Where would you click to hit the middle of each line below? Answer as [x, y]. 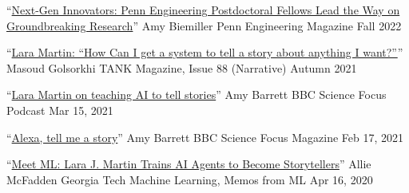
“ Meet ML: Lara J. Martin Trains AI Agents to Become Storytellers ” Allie [189, 164]
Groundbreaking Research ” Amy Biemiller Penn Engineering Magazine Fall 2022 [204, 25]
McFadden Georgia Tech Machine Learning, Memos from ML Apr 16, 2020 [190, 179]
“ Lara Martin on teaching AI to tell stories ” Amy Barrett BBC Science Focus [197, 95]
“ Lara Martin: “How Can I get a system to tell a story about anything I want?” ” [205, 52]
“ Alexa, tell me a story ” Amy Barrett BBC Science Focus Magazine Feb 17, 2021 [205, 137]
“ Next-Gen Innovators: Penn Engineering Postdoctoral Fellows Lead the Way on [203, 10]
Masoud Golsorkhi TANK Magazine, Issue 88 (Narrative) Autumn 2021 [182, 67]
